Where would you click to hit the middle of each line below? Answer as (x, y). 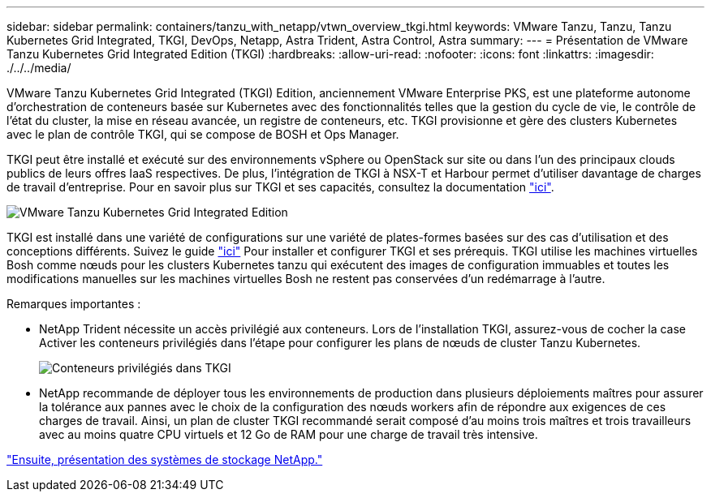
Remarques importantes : (74, 304)
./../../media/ (39, 68)
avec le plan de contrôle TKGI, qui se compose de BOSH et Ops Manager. (203, 134)
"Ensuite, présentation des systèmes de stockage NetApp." (165, 459)
